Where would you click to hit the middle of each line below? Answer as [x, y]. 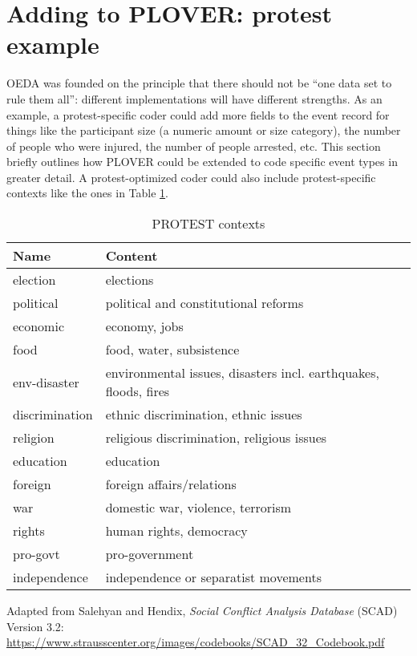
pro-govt [36, 554]
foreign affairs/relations [171, 484]
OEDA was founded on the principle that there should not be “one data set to [199, 83]
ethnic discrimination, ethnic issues [204, 415]
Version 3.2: [35, 626]
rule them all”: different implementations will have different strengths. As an [194, 98]
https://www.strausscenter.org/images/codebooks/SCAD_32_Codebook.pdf [196, 642]
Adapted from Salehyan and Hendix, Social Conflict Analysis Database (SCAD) [202, 611]
